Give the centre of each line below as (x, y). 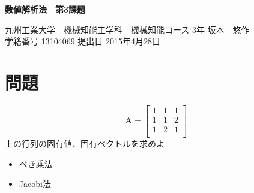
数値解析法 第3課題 (45, 9)
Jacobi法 (35, 184)
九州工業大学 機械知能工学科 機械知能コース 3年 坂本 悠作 (127, 29)
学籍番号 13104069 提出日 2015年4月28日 (83, 41)
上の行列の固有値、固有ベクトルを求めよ (85, 144)
